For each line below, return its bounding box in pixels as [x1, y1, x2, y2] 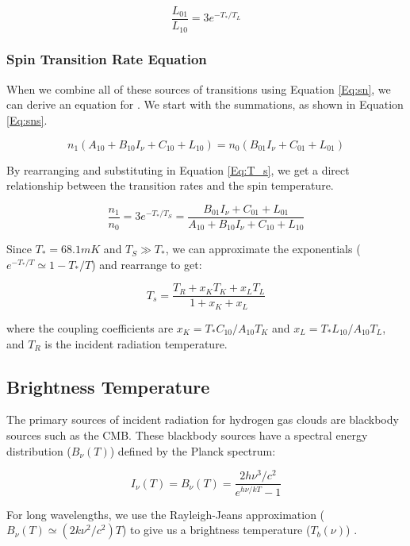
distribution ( [6, 442, 71, 459]
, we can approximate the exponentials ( [165, 240, 361, 257]
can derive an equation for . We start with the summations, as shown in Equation [6, 96, 404, 113]
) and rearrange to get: [91, 256, 202, 272]
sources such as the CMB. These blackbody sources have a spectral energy [6, 426, 368, 443]
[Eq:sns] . [6, 111, 48, 128]
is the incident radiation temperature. [44, 335, 228, 352]
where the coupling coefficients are [6, 319, 174, 336]
